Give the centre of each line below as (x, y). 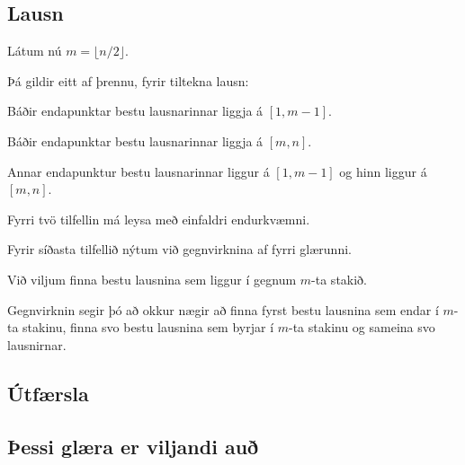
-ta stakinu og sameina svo (362, 327)
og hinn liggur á (383, 171)
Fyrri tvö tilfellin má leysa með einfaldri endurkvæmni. (159, 219)
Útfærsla (48, 393)
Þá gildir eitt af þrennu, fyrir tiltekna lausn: (128, 80)
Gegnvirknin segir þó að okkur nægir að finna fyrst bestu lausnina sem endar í (223, 309)
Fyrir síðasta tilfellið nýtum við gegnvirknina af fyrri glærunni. (179, 249)
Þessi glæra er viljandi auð (133, 446)
